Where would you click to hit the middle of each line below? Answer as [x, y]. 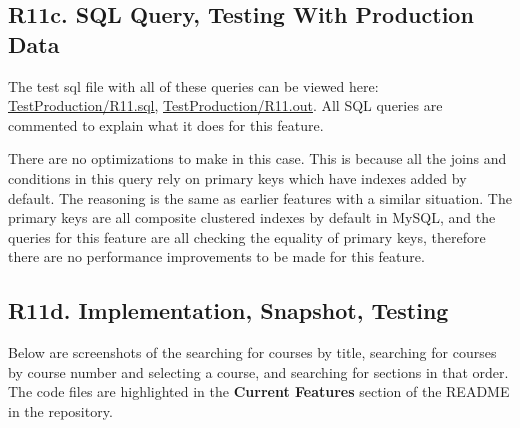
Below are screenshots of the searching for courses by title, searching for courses [252, 352]
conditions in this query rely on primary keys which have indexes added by [237, 177]
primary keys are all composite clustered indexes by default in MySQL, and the [252, 217]
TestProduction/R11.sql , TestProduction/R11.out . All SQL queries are [225, 105]
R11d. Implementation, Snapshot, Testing [228, 310]
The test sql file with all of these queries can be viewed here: [193, 85]
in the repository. [60, 410]
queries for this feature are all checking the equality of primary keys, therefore [247, 236]
